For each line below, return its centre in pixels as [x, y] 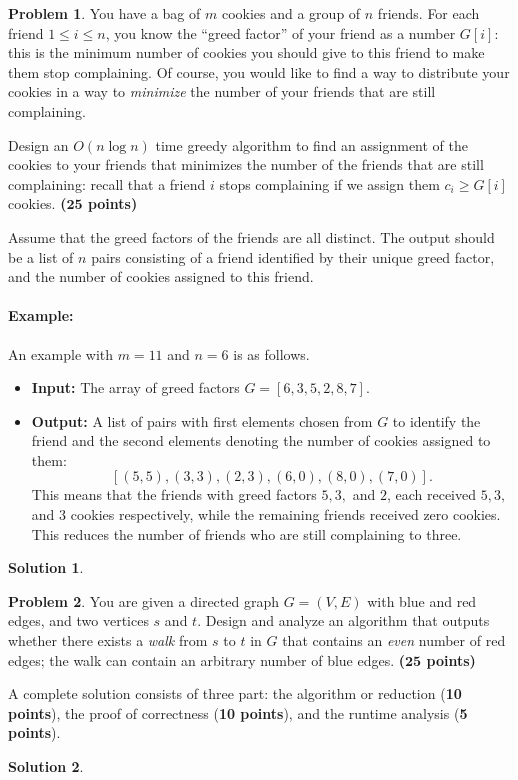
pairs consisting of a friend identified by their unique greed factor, [293, 256]
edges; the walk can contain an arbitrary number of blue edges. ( [207, 659]
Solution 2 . [46, 766]
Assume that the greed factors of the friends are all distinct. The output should [251, 236]
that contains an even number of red [394, 640]
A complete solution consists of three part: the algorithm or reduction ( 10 [235, 693]
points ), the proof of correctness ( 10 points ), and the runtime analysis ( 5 [238, 712]
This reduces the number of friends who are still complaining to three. [246, 533]
